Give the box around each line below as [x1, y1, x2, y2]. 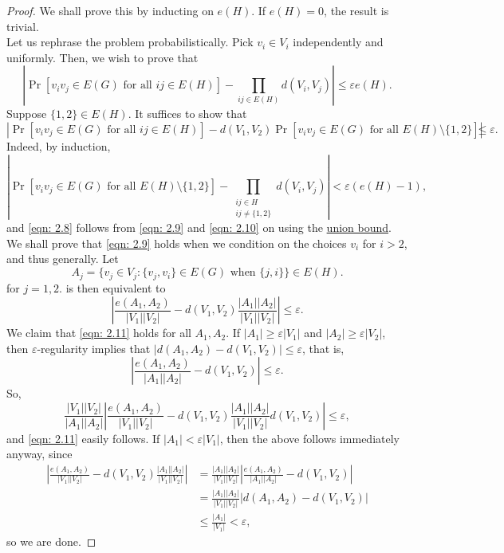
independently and [293, 33, 384, 50]
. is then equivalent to [59, 279, 166, 296]
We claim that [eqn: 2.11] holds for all [6, 324, 191, 341]
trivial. [6, 18, 39, 34]
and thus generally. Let [6, 250, 119, 267]
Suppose [6, 105, 47, 122]
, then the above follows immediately [219, 429, 400, 446]
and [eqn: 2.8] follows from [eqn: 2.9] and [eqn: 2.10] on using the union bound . [6, 219, 392, 236]
